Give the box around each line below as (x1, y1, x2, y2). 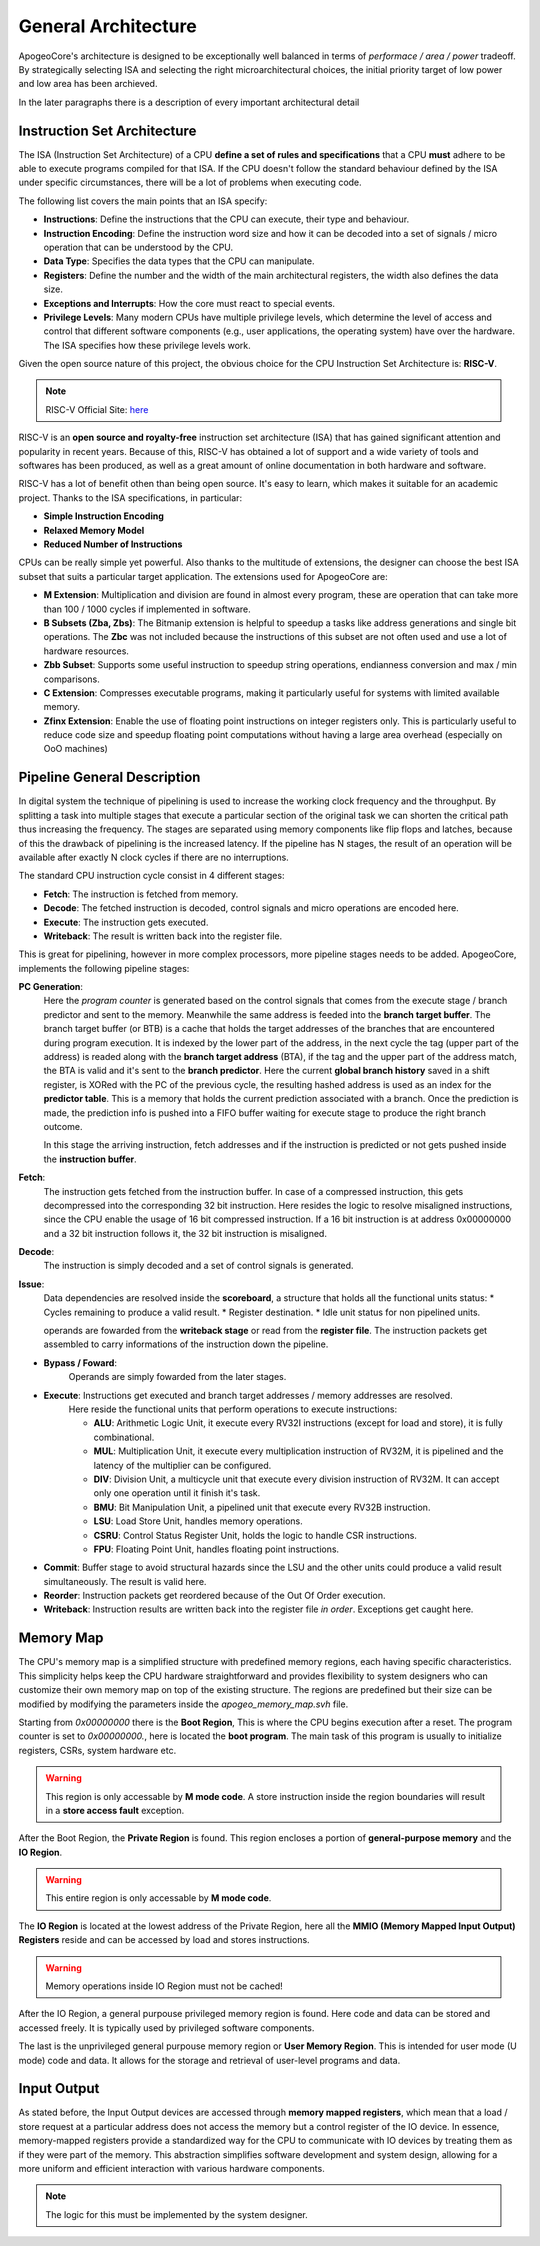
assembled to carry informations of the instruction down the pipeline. (43, 1338, 329, 1350)
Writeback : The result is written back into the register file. (43, 930, 283, 942)
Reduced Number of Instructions (43, 538, 183, 550)
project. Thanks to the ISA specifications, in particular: (18, 491, 243, 504)
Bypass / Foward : (43, 1356, 117, 1369)
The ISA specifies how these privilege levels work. (43, 339, 252, 351)
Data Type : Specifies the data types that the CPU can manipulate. (43, 255, 315, 267)
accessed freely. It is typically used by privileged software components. (18, 2021, 315, 2034)
